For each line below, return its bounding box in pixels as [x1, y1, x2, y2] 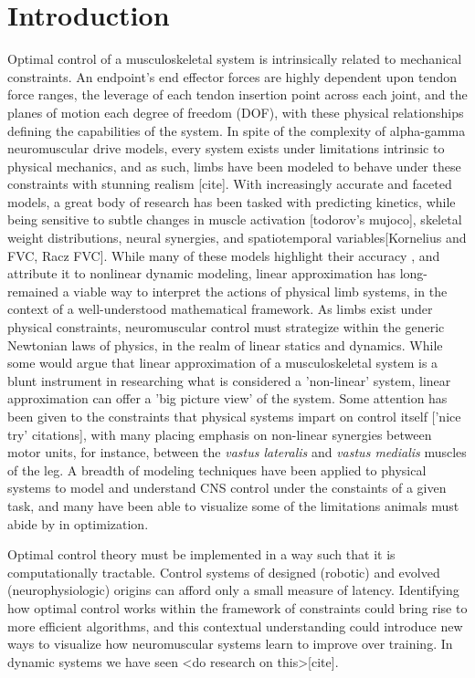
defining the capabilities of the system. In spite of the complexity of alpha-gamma [7, 120, 466, 140]
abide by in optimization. [7, 514, 149, 533]
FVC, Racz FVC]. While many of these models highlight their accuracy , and [7, 245, 440, 265]
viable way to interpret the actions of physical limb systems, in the [73, 281, 448, 300]
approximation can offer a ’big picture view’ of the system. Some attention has [7, 389, 448, 408]
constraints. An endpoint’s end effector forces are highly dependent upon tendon [7, 67, 458, 86]
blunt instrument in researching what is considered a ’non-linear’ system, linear [7, 370, 451, 390]
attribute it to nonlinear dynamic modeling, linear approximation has [7, 264, 396, 283]
